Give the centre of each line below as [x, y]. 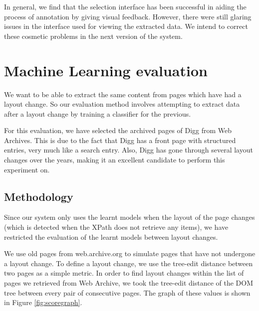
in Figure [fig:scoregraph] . [43, 302]
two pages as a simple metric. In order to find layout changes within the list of [124, 273]
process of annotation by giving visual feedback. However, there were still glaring [128, 16]
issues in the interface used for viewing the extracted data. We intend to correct [126, 26]
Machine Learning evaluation [106, 70]
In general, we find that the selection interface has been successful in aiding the [125, 6]
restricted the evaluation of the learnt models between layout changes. [111, 236]
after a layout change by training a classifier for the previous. [98, 113]
